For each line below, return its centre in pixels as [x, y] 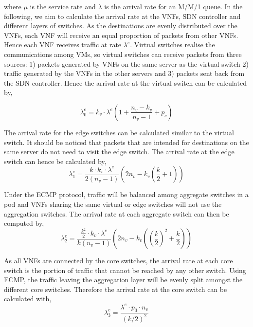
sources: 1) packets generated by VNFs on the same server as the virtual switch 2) [126, 64]
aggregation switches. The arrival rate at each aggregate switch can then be [117, 213]
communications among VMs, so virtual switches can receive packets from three [123, 54]
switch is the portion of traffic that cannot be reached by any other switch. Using [125, 270]
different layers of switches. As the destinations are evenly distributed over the [121, 26]
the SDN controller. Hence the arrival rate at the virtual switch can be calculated [126, 82]
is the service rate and [63, 6]
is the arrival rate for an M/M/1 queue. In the [173, 6]
